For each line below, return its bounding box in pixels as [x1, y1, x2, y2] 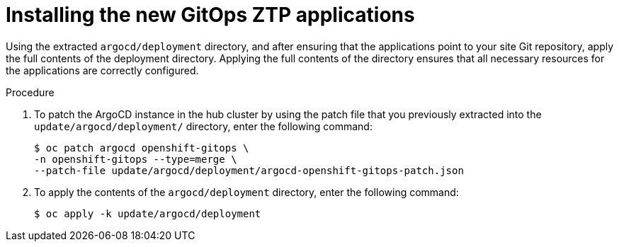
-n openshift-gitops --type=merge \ [34, 153, 237, 165]
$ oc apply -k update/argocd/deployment [34, 207, 261, 219]
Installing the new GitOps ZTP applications [6, 3, 415, 27]
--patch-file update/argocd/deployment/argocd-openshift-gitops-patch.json [34, 164, 464, 176]
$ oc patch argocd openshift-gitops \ [34, 142, 249, 154]
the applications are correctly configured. [6, 64, 199, 76]
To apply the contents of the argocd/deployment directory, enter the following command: [34, 185, 459, 198]
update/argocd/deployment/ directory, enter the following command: [34, 120, 373, 132]
